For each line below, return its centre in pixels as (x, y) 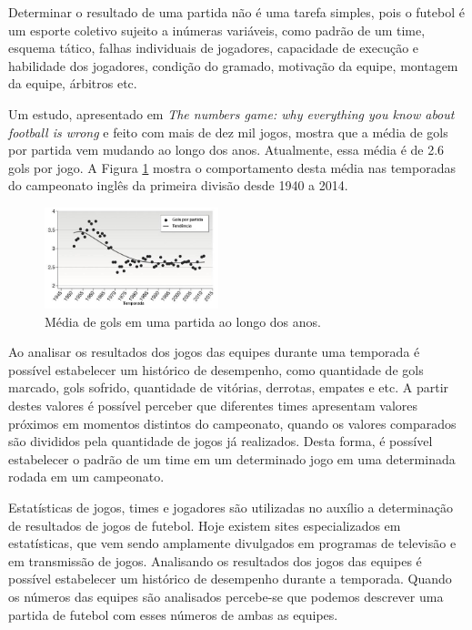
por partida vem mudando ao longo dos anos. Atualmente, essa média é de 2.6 (226, 150)
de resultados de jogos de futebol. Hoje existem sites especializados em (205, 525)
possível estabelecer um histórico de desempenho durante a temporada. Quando (230, 579)
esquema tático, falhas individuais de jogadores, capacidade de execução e (214, 48)
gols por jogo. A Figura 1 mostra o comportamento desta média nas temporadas (232, 167)
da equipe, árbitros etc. (73, 83)
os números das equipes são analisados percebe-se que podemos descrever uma (226, 596)
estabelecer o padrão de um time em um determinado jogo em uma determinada (232, 458)
